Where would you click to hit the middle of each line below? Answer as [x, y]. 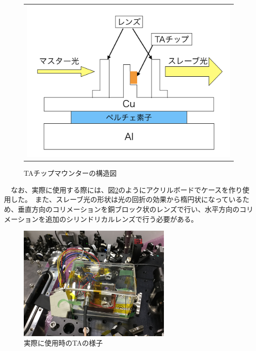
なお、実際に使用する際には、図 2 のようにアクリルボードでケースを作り [127, 189]
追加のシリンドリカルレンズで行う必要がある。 [122, 219]
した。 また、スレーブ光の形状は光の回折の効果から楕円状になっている [127, 199]
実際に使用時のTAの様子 [63, 343]
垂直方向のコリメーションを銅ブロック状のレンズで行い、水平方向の [128, 209]
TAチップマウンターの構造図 [70, 173]
